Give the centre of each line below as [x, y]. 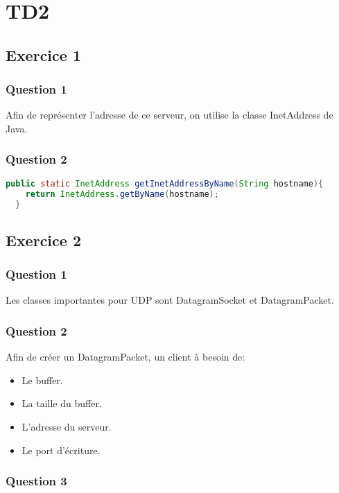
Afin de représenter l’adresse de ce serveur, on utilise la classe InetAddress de [169, 115]
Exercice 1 [43, 54]
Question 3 [36, 481]
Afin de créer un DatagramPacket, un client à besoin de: [125, 357]
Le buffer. [42, 380]
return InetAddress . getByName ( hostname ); [122, 194]
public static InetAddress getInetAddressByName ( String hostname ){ [165, 183]
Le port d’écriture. [61, 450]
